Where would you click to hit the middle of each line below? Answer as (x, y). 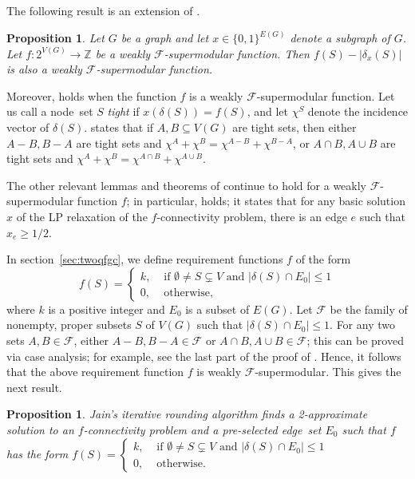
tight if (123, 111)
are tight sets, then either (294, 127)
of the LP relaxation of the (82, 216)
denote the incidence (358, 111)
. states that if (119, 127)
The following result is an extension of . (103, 10)
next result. (34, 387)
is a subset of (217, 309)
